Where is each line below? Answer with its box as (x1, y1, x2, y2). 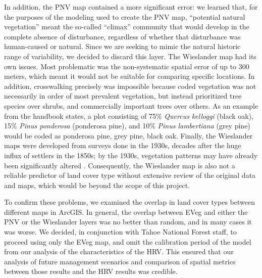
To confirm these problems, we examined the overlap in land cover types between (4, 197, 255, 207)
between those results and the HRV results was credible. (4, 266, 178, 276)
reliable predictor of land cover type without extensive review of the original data (4, 170, 256, 180)
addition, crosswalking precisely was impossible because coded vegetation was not (4, 80, 256, 91)
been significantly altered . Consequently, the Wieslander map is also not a (4, 160, 235, 170)
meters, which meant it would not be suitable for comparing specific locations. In (4, 71, 255, 81)
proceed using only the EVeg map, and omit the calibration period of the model (4, 236, 251, 247)
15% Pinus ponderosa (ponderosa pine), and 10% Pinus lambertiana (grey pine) (4, 120, 250, 131)
